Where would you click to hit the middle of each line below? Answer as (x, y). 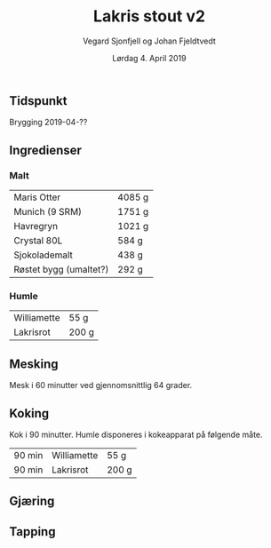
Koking (29, 413)
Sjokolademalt (44, 255)
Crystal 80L (38, 241)
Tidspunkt (38, 101)
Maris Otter (37, 197)
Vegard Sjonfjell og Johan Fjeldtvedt (149, 41)
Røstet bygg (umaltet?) (61, 270)
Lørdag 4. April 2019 (149, 58)
